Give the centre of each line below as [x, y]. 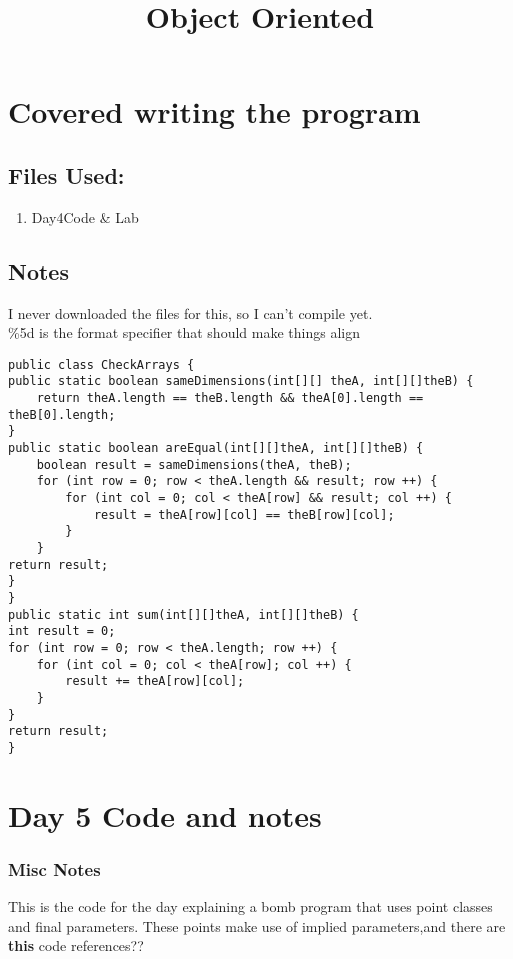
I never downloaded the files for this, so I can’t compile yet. [190, 312]
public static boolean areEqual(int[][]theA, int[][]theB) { [216, 448]
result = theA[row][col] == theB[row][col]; [244, 514]
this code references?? [76, 945]
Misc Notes [54, 868]
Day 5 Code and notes [165, 814]
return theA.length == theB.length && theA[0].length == [230, 398]
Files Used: [66, 174]
